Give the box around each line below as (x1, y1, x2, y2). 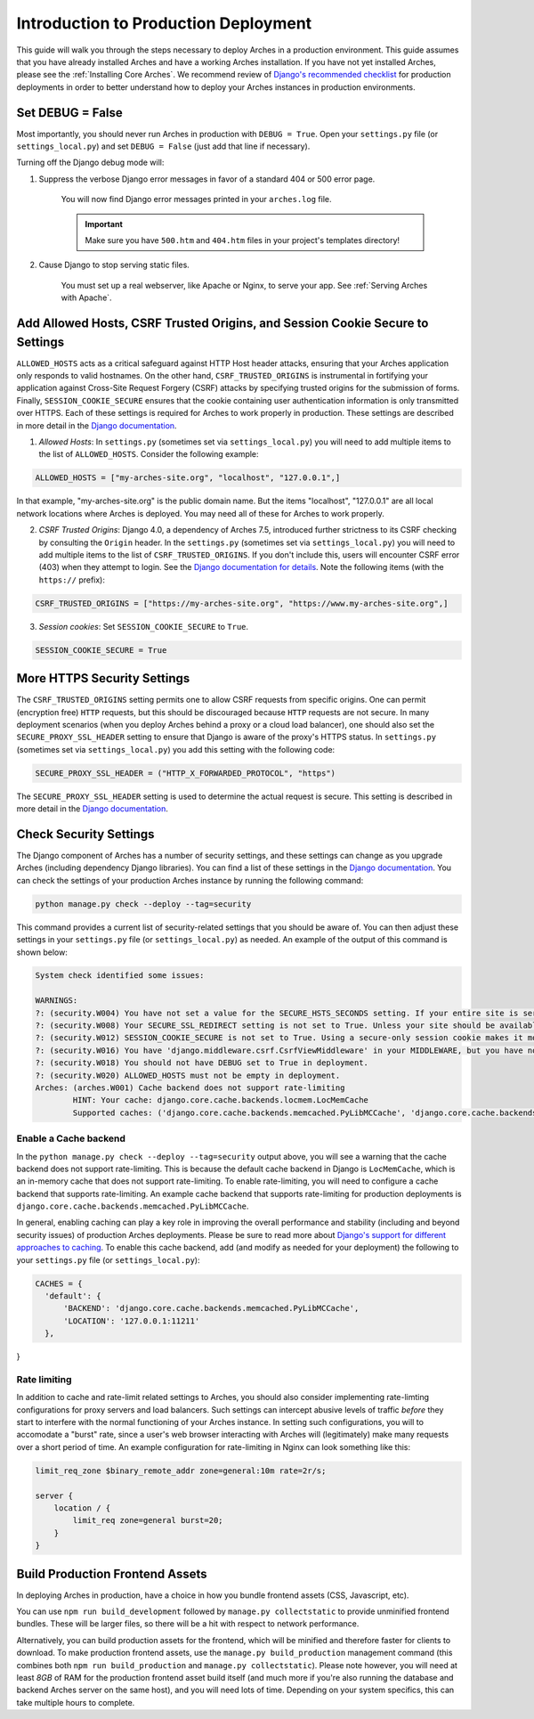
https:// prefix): (38, 574, 106, 585)
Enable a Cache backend (16, 1132, 126, 1145)
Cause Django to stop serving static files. (38, 259, 190, 271)
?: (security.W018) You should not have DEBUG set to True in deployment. (35, 1058, 369, 1068)
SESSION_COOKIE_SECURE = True (35, 645, 167, 655)
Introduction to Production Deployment (16, 13, 312, 33)
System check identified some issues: (35, 971, 205, 981)
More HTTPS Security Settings (16, 671, 190, 686)
